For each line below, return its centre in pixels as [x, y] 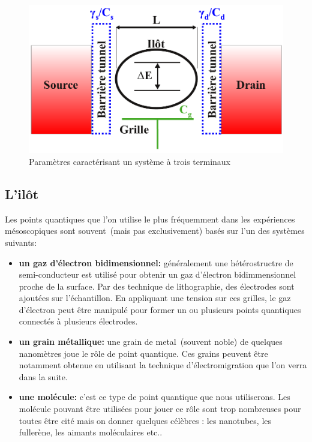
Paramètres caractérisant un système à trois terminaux [130, 161]
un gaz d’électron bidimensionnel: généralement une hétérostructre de [156, 262]
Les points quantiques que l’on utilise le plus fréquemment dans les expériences [150, 219]
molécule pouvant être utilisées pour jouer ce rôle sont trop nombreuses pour [160, 409]
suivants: [21, 242]
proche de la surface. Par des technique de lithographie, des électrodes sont [157, 286]
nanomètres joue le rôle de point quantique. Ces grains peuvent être [143, 353]
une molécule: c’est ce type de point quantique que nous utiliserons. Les [154, 397]
